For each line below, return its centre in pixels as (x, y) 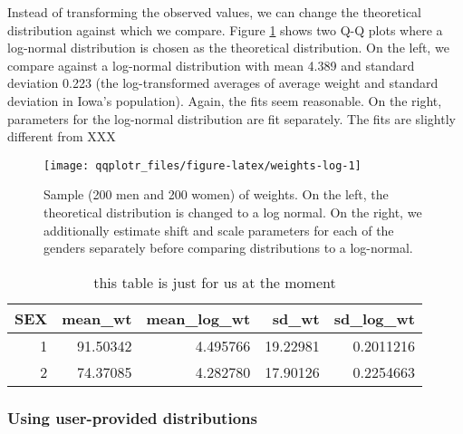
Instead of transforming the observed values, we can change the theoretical (214, 12)
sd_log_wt (374, 318)
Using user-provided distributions (132, 417)
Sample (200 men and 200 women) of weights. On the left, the (216, 194)
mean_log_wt (198, 318)
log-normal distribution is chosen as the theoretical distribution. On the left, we (228, 48)
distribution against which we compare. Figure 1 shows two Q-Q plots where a (225, 29)
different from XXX (62, 136)
